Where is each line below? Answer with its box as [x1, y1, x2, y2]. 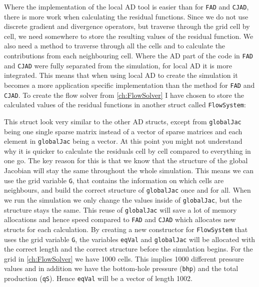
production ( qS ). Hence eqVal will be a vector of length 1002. [4, 273, 192, 284]
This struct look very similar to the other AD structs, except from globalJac [4, 116, 241, 126]
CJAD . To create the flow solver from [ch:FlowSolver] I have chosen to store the [4, 89, 244, 100]
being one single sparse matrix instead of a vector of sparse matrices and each [4, 126, 242, 136]
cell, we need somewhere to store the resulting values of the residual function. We [4, 30, 253, 41]
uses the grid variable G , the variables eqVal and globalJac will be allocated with [4, 234, 255, 244]
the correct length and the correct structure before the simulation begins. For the [4, 244, 253, 254]
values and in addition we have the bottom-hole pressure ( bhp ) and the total [4, 263, 238, 274]
